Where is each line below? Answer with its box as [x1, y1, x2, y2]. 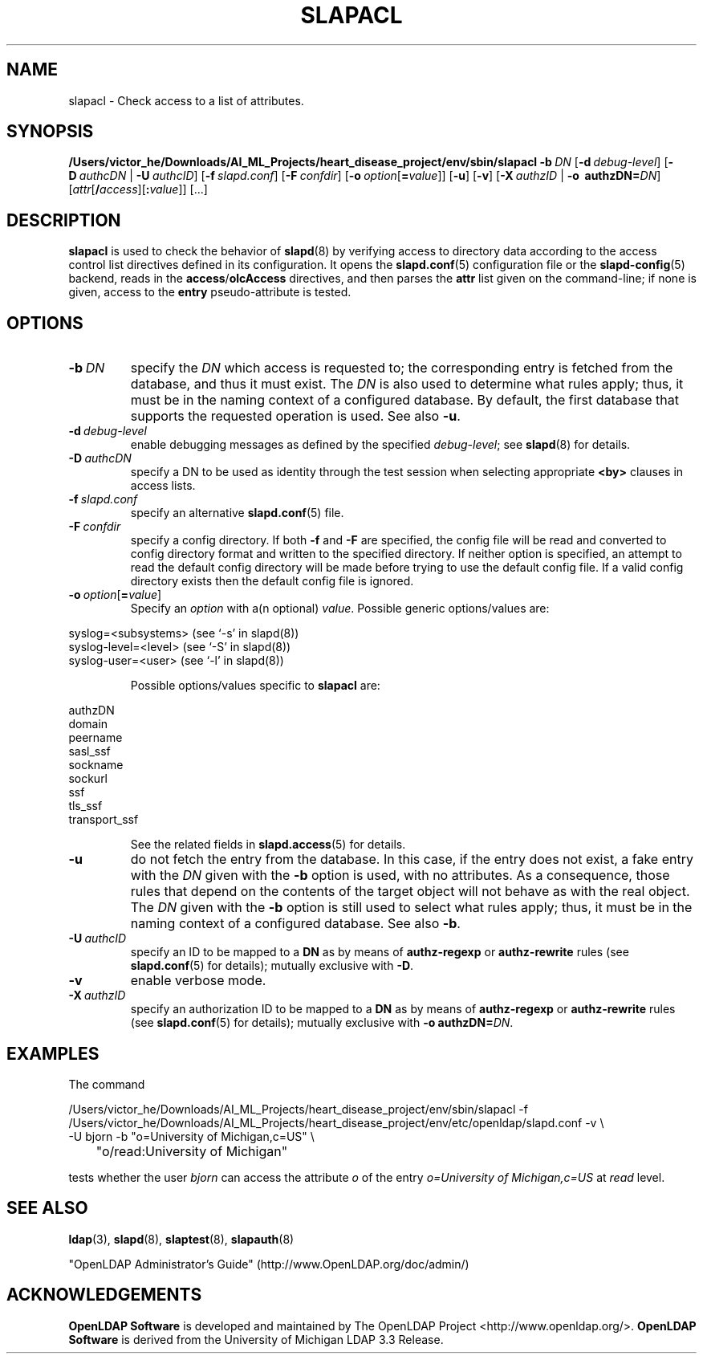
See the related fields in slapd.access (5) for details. [130, 837, 406, 852]
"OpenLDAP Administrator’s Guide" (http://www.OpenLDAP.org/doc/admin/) [68, 1256, 469, 1271]
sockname [68, 758, 124, 772]
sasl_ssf [68, 744, 111, 759]
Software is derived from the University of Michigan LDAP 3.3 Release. [68, 1332, 444, 1346]
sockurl [68, 772, 108, 786]
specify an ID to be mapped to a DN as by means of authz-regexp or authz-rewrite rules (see [130, 945, 629, 959]
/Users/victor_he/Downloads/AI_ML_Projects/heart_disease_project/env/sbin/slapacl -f [68, 1101, 528, 1116]
